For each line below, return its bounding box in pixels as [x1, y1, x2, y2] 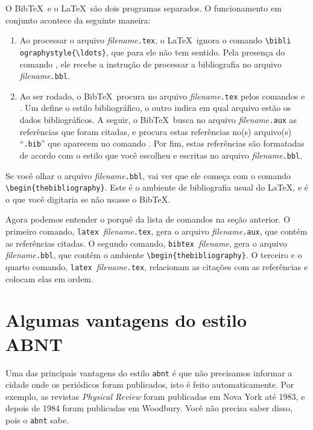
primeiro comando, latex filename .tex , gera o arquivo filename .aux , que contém [5, 225, 308, 238]
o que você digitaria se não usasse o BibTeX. [5, 192, 171, 205]
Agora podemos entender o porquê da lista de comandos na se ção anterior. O [5, 213, 291, 226]
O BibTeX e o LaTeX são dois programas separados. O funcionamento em [5, 2, 282, 14]
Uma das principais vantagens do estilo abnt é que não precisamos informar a [5, 366, 292, 379]
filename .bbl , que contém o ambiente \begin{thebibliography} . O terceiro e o [5, 248, 302, 261]
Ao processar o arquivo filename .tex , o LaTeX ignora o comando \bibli [19, 34, 291, 46]
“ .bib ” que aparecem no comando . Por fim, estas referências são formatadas [19, 137, 305, 150]
